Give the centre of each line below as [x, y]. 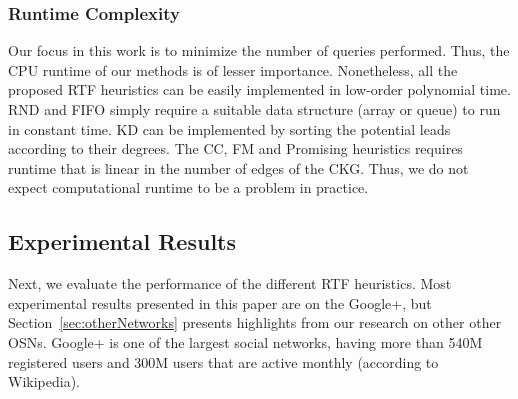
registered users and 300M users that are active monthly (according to [223, 361]
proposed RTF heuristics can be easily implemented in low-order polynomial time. [259, 89]
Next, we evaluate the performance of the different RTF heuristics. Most [230, 283]
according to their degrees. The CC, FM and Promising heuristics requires [235, 148]
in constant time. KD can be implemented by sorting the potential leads [229, 128]
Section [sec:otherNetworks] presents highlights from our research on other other [255, 322]
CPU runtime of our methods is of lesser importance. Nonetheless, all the [233, 69]
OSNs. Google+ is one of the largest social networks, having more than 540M [245, 341]
